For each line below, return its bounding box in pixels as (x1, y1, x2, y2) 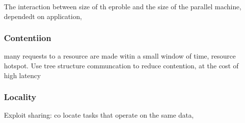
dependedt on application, (4, 11, 82, 21)
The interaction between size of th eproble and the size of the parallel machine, (4, 1, 242, 11)
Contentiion (4, 32, 51, 44)
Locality (4, 91, 36, 103)
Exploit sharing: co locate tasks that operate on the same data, (4, 110, 194, 120)
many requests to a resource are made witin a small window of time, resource (4, 51, 236, 61)
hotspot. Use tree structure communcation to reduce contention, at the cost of (4, 61, 239, 70)
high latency (4, 70, 41, 80)
